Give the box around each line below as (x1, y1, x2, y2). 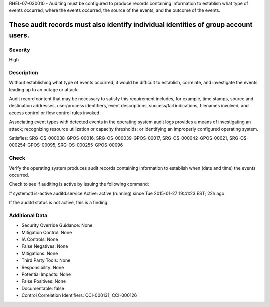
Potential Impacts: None (21, 271, 71, 277)
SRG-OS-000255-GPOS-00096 (57, 142, 123, 148)
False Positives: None (21, 278, 66, 284)
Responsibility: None (21, 264, 64, 270)
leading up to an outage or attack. (9, 86, 79, 92)
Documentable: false (21, 285, 64, 291)
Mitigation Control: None (21, 229, 72, 235)
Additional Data (9, 212, 48, 219)
